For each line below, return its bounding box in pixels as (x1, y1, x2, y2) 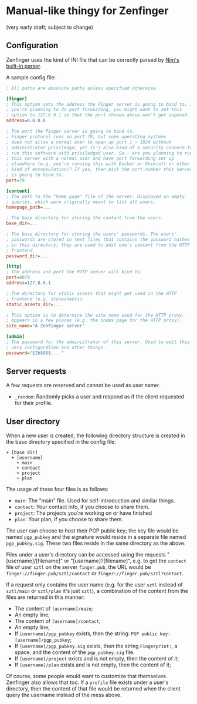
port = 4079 (6, 274, 30, 280)
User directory (6, 416, 60, 427)
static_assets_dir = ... (6, 301, 62, 307)
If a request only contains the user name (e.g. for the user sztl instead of (6, 581, 183, 588)
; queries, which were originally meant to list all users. (6, 199, 157, 205)
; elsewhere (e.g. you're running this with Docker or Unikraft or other (6, 161, 191, 167)
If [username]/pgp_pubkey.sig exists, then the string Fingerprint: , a (14, 642, 178, 650)
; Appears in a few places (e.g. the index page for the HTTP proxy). (6, 317, 182, 324)
